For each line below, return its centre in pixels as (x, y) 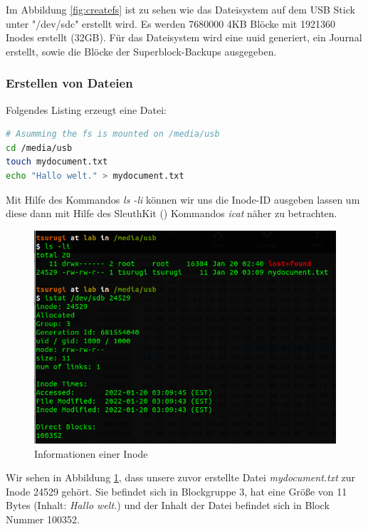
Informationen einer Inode (91, 453)
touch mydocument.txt (57, 162)
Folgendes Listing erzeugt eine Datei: (86, 109)
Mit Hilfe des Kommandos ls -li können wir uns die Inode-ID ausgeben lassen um (183, 199)
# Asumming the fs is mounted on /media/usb (113, 134)
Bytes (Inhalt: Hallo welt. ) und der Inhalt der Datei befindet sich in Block (168, 505)
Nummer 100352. (43, 519)
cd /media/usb (39, 148)
